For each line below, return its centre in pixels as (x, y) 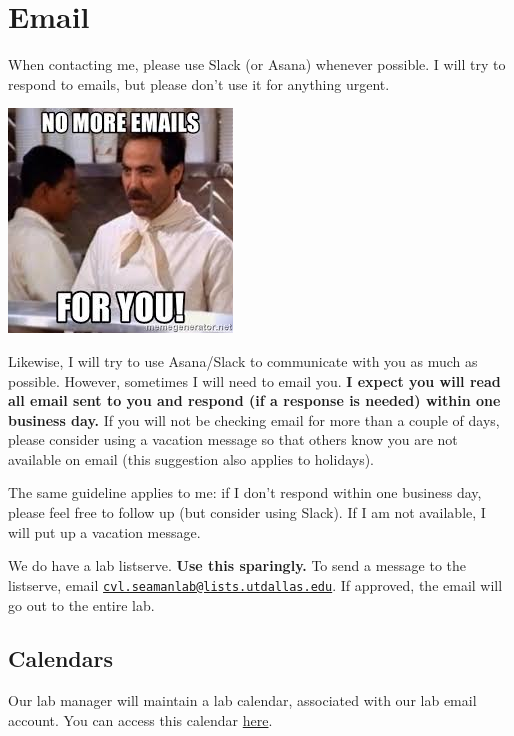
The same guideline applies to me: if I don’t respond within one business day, (245, 492)
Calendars (61, 658)
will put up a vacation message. (104, 531)
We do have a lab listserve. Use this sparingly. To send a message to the (237, 565)
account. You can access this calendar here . (140, 719)
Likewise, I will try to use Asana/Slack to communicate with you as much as (243, 360)
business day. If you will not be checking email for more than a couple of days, (254, 419)
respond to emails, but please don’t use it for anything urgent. (199, 83)
